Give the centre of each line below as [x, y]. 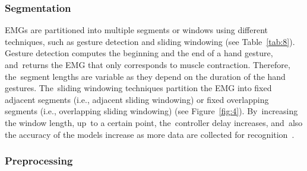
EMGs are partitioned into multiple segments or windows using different [137, 30]
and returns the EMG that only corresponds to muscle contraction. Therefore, [148, 64]
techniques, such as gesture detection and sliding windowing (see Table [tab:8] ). [150, 41]
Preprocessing [39, 161]
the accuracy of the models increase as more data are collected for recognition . [150, 134]
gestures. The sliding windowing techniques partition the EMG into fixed [138, 88]
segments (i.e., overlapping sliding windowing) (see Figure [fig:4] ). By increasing [151, 111]
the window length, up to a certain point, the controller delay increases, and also [154, 122]
